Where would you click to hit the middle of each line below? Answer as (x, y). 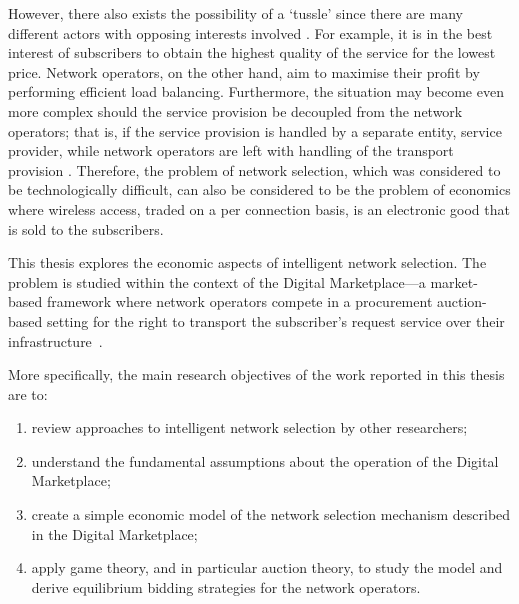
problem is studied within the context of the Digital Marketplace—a (217, 281)
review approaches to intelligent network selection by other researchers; (249, 427)
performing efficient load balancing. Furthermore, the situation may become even (256, 91)
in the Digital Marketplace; (114, 533)
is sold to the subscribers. (86, 228)
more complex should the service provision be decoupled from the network (235, 110)
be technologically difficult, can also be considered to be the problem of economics (259, 189)
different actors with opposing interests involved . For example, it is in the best (250, 32)
